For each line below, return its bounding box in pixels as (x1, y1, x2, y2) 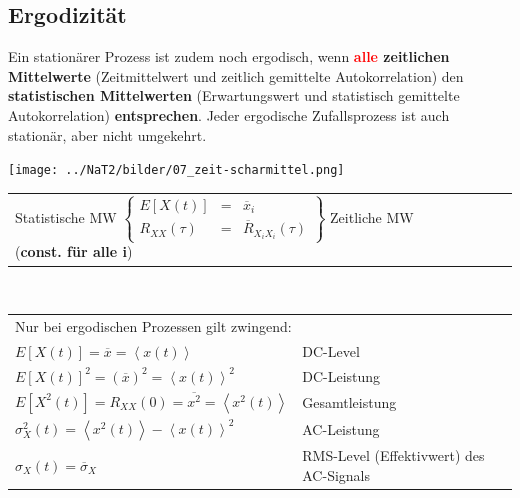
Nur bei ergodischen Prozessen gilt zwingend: (15, 315, 292, 336)
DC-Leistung (302, 365, 381, 386)
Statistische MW (15, 206, 117, 227)
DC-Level (302, 340, 360, 361)
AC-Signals (302, 464, 371, 485)
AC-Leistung (302, 419, 380, 440)
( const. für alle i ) (15, 241, 133, 262)
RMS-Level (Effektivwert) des (302, 445, 485, 466)
